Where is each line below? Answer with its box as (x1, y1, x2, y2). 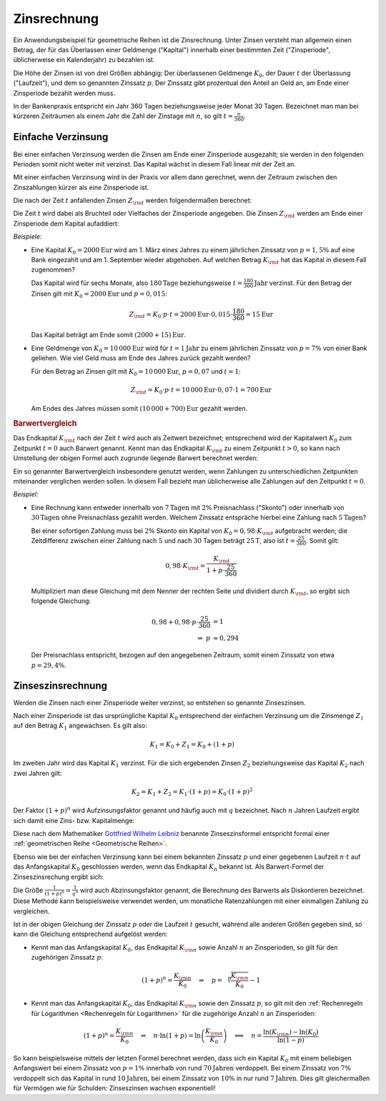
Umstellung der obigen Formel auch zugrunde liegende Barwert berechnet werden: (13, 454, 259, 462)
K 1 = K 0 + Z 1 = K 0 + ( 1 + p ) (149, 740, 235, 750)
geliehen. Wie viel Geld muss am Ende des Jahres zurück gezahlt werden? (31, 354, 251, 362)
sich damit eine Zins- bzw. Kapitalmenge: (13, 816, 135, 824)
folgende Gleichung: (31, 597, 91, 605)
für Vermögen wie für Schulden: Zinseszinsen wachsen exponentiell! (13, 1084, 216, 1092)
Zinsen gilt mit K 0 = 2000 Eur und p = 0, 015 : (31, 289, 167, 299)
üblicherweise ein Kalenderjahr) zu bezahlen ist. (13, 56, 155, 64)
